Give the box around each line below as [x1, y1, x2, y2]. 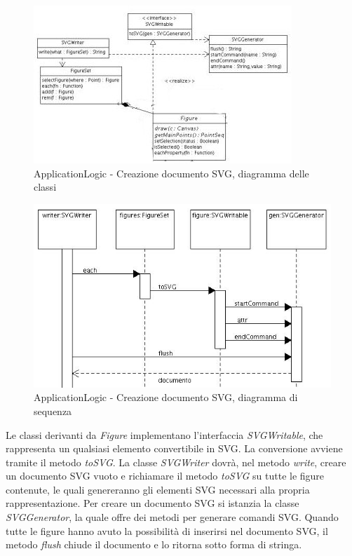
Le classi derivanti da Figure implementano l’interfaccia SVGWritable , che [6, 427, 323, 442]
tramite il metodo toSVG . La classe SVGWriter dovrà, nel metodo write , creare [6, 454, 346, 469]
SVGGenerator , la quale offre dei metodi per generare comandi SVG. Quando [6, 510, 339, 524]
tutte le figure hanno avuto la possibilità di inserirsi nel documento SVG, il [6, 523, 328, 538]
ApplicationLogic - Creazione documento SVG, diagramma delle [34, 165, 309, 180]
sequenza [34, 403, 72, 418]
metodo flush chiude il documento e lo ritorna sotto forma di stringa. [6, 537, 302, 552]
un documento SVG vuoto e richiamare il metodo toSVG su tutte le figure [6, 468, 325, 483]
